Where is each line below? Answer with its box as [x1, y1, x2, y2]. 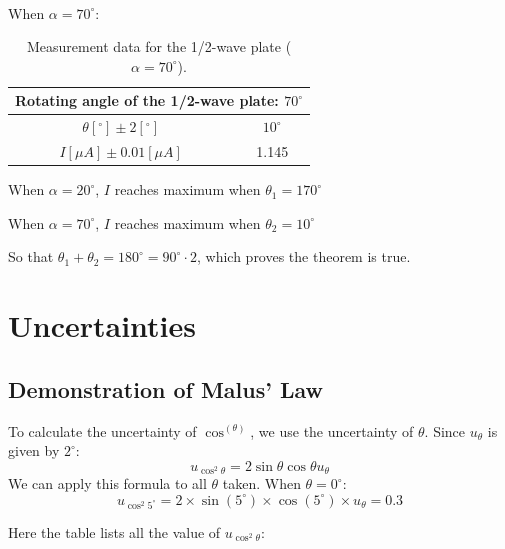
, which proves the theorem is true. [196, 246, 411, 267]
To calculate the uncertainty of [8, 420, 197, 441]
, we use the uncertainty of [250, 420, 414, 441]
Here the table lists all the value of [8, 521, 221, 542]
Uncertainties [8, 305, 197, 346]
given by [8, 440, 60, 461]
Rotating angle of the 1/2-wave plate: [15, 90, 279, 111]
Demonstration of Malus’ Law [8, 373, 324, 404]
